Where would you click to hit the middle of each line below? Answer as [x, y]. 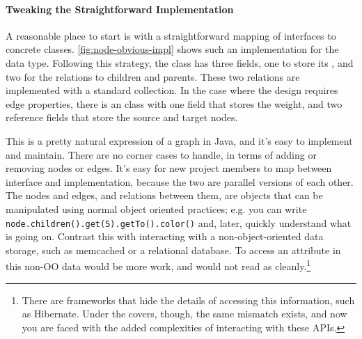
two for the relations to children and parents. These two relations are [153, 76]
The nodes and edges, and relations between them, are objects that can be [164, 195]
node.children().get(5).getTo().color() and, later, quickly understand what [179, 222]
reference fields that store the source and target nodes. [122, 117]
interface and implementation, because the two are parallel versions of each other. [180, 181]
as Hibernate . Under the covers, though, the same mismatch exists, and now [184, 314]
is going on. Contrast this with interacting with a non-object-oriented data [165, 236]
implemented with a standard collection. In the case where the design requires [172, 90]
